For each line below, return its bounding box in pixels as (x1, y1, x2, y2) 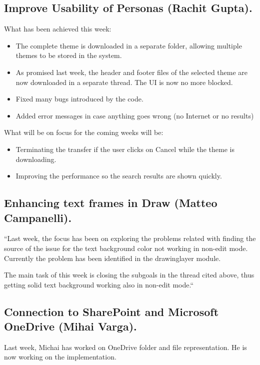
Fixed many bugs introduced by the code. (15, 93, 143, 104)
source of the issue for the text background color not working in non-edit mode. (4, 242, 248, 253)
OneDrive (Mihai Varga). (4, 318, 137, 334)
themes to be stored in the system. (15, 50, 122, 60)
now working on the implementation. (4, 351, 116, 362)
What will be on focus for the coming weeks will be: (4, 127, 163, 137)
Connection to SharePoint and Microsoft (4, 303, 219, 319)
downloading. (15, 153, 56, 164)
